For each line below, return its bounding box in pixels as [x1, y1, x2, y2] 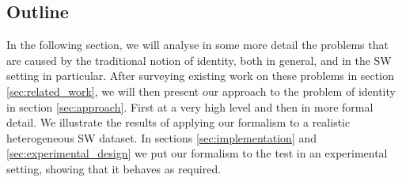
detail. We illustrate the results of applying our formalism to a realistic [6, 114, 351, 131]
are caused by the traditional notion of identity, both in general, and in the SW [6, 51, 392, 68]
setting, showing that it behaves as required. [6, 160, 222, 176]
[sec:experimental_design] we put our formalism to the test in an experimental [6, 145, 388, 161]
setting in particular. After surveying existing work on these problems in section [6, 67, 394, 84]
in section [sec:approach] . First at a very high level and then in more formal [6, 98, 374, 115]
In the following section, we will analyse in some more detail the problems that [6, 36, 389, 53]
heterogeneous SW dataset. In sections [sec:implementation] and [6, 129, 317, 146]
